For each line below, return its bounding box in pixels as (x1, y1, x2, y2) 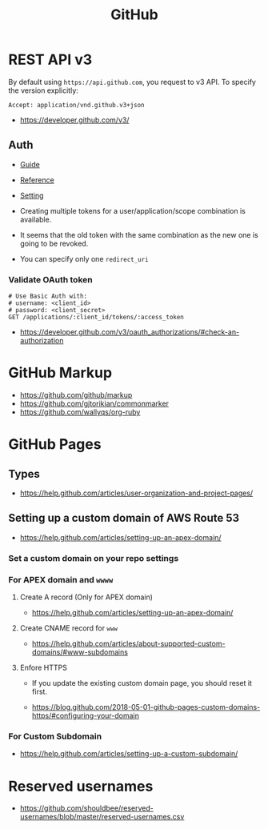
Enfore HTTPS (19, 663, 68, 673)
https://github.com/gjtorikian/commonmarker (19, 398, 170, 408)
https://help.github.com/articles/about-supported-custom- (31, 639, 226, 649)
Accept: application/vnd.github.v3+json (8, 101, 146, 109)
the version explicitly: (8, 86, 78, 95)
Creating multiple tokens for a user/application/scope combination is (19, 206, 246, 215)
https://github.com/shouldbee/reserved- (19, 803, 154, 813)
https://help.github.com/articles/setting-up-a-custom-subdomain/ (19, 749, 238, 759)
